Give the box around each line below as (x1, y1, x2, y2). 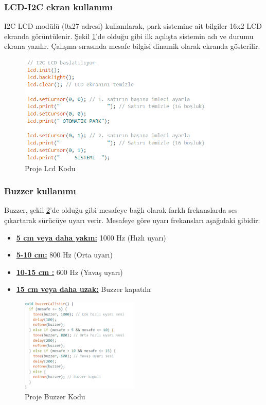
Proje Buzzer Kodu (25, 391, 85, 402)
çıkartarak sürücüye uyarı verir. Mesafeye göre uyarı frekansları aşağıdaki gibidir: (4, 215, 260, 226)
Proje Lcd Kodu (25, 162, 76, 173)
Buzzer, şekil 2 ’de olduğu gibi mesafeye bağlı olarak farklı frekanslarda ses (4, 205, 238, 215)
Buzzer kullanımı (4, 185, 76, 197)
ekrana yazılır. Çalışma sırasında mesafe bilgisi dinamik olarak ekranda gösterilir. (4, 41, 260, 51)
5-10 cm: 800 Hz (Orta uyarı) (16, 249, 113, 260)
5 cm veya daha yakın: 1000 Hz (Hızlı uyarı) (16, 232, 166, 243)
